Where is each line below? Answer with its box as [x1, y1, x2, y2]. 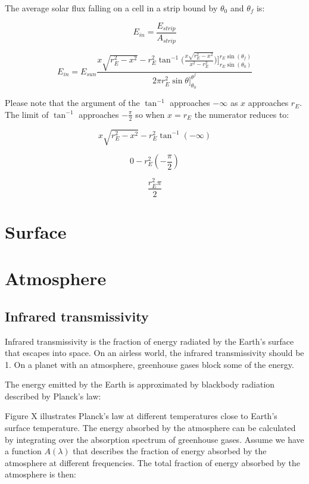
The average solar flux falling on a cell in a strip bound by [5, 2, 218, 14]
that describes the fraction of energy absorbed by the [73, 445, 267, 457]
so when [135, 108, 165, 120]
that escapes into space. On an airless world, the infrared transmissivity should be [5, 346, 304, 359]
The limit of [5, 108, 49, 120]
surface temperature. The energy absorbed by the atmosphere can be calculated [5, 421, 296, 434]
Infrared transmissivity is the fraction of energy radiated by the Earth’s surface [5, 335, 294, 347]
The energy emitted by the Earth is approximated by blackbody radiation [5, 378, 275, 391]
